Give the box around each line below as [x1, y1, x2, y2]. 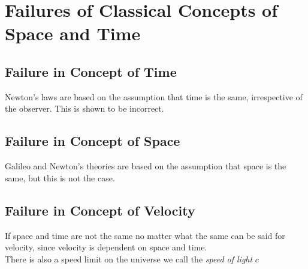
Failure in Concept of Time [5, 62, 177, 80]
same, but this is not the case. [5, 171, 115, 184]
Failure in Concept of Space [5, 131, 180, 150]
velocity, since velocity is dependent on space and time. [5, 241, 207, 253]
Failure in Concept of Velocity [5, 201, 195, 219]
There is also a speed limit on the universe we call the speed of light [5, 252, 253, 265]
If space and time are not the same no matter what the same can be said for [5, 229, 285, 241]
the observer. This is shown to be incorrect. [5, 102, 164, 115]
